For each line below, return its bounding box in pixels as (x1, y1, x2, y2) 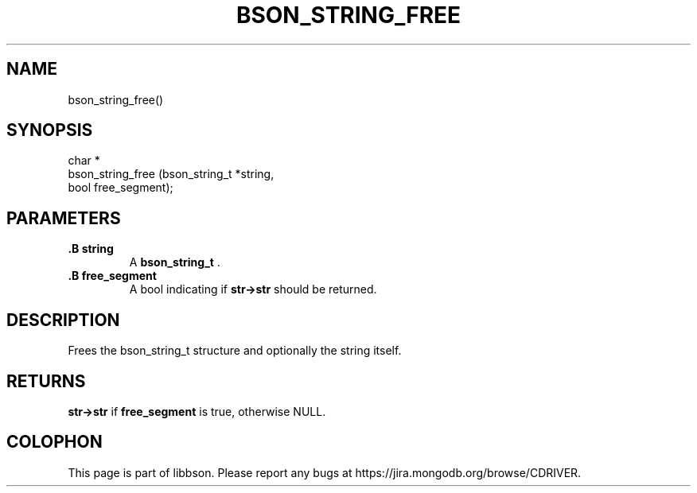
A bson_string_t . (129, 255, 220, 270)
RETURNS (6, 371, 86, 391)
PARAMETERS (6, 208, 121, 228)
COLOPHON (6, 432, 103, 452)
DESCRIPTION (6, 309, 120, 330)
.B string (68, 242, 114, 256)
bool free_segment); (68, 181, 173, 195)
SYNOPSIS (6, 120, 93, 141)
